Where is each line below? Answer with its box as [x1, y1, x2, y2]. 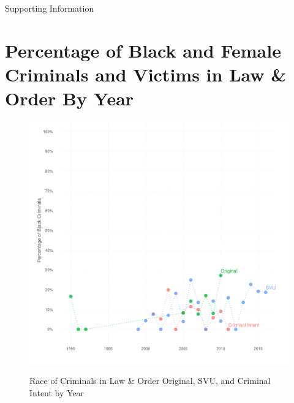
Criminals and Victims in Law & [5, 61, 287, 86]
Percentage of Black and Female [5, 37, 281, 62]
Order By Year [5, 86, 134, 111]
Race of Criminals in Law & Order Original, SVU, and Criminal [29, 374, 271, 387]
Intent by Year [29, 386, 85, 399]
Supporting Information [5, 2, 94, 14]
